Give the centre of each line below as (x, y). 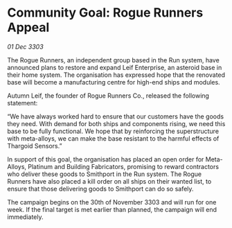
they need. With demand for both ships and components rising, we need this (116, 123)
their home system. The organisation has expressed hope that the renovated (116, 75)
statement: (23, 103)
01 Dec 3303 (25, 46)
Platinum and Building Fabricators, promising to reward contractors (123, 166)
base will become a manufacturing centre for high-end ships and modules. (114, 82)
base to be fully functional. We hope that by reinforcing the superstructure (113, 131)
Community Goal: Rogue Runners (105, 13)
